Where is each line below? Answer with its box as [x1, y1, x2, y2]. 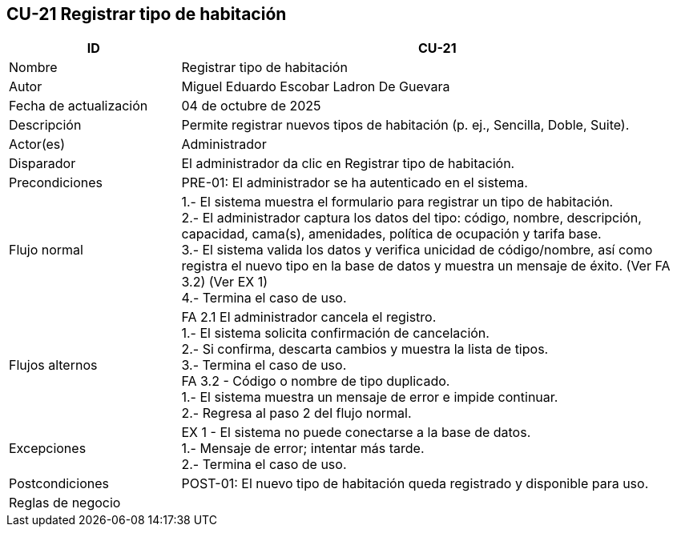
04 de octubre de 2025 [181, 98, 321, 114]
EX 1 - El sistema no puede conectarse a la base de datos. [181, 424, 531, 441]
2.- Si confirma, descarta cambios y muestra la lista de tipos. [181, 341, 549, 358]
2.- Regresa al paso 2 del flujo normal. [181, 405, 412, 422]
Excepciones [9, 440, 87, 457]
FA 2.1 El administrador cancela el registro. [181, 309, 437, 326]
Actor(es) [9, 136, 66, 153]
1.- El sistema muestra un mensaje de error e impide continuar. [181, 389, 558, 406]
